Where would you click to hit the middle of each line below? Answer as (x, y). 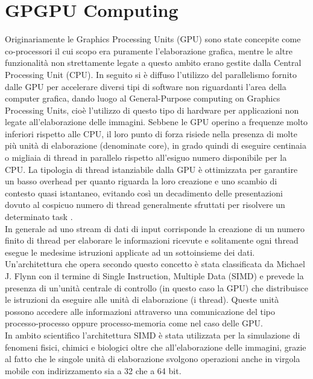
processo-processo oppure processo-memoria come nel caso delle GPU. (134, 323)
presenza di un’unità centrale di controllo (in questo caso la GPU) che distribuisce (156, 287)
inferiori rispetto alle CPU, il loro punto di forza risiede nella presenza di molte (151, 133)
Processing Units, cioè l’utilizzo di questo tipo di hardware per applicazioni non (152, 110)
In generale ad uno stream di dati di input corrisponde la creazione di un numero (155, 228)
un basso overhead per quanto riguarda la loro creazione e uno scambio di (141, 181)
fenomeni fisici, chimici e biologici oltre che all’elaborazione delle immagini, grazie (156, 347)
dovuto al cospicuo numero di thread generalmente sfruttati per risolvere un (145, 205)
